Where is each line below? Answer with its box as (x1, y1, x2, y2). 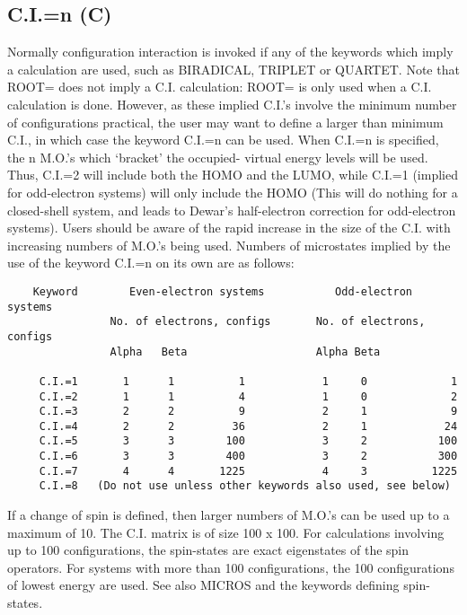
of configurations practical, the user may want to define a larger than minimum (7, 112, 444, 131)
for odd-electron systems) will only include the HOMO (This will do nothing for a (7, 182, 458, 201)
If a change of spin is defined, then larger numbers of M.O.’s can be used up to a (7, 505, 450, 524)
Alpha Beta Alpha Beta (110, 345, 381, 358)
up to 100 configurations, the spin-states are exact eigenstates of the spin (7, 540, 410, 559)
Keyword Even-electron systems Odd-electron (32, 285, 413, 298)
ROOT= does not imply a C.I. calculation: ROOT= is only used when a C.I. (7, 77, 432, 96)
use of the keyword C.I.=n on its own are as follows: (7, 253, 295, 272)
